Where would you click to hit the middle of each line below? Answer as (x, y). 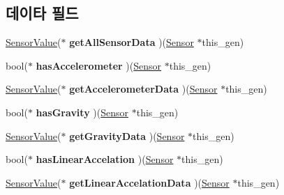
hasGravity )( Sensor (82, 112)
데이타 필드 (42, 13)
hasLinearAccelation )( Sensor (105, 159)
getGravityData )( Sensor (127, 135)
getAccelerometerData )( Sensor (143, 89)
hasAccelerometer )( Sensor (99, 65)
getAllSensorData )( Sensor (132, 42)
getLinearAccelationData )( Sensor (149, 182)
